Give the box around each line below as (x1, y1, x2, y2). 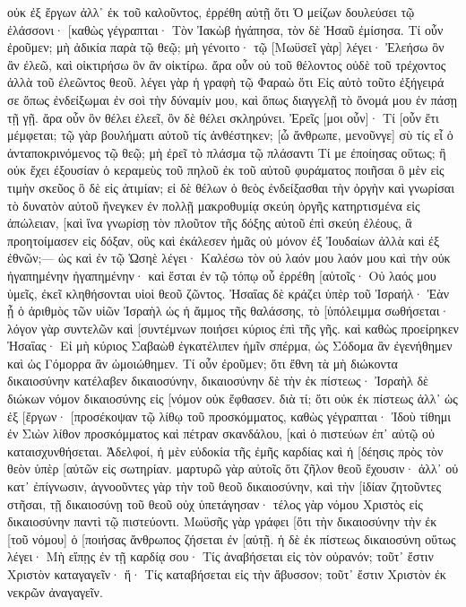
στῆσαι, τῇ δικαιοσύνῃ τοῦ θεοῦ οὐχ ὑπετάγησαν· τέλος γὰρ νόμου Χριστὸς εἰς (7, 494, 423, 513)
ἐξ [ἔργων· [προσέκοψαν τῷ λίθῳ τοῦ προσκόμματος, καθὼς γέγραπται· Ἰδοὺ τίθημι (7, 406, 452, 425)
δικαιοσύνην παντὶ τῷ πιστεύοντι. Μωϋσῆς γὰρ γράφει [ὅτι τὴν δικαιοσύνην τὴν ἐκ (7, 512, 437, 531)
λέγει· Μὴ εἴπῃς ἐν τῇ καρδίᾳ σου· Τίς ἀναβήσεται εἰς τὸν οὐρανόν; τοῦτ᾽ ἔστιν (7, 547, 434, 566)
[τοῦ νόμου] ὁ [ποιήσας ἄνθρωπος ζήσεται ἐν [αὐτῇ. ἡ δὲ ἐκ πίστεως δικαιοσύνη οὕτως (7, 529, 456, 548)
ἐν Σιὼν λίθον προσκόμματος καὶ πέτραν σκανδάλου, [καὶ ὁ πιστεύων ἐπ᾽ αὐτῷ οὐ (7, 424, 435, 443)
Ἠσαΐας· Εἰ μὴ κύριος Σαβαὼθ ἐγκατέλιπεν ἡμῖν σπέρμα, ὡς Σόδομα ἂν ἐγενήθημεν (7, 336, 453, 355)
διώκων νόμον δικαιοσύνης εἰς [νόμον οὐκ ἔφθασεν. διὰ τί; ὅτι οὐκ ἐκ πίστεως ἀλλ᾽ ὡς (7, 389, 458, 408)
